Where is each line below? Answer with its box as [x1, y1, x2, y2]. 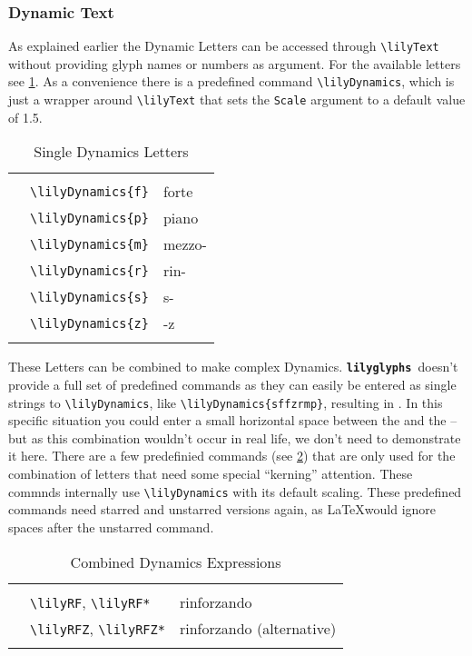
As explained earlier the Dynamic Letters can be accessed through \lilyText [8, 36, 439, 55]
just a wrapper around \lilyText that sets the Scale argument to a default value [8, 90, 466, 109]
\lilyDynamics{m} [30, 236, 149, 252]
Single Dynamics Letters [34, 141, 189, 163]
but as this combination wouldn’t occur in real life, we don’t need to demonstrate [8, 428, 461, 447]
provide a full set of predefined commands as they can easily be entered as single [8, 375, 457, 394]
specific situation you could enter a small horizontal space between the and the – [8, 411, 457, 430]
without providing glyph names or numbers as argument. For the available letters [8, 54, 461, 73]
